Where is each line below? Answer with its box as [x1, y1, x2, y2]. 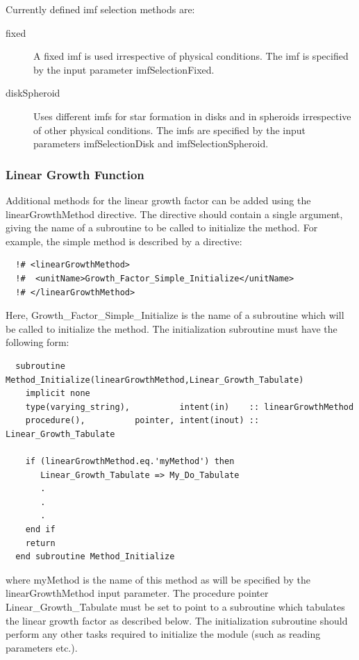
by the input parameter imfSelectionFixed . [33, 62, 215, 76]
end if [25, 525, 56, 535]
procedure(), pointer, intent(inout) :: [25, 415, 260, 426]
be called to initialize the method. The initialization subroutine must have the [6, 321, 337, 336]
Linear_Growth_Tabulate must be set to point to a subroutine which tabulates [6, 600, 345, 613]
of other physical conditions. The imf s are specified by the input [33, 122, 306, 137]
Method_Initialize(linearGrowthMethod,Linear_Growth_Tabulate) [6, 374, 304, 385]
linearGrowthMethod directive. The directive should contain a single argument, [6, 206, 343, 221]
